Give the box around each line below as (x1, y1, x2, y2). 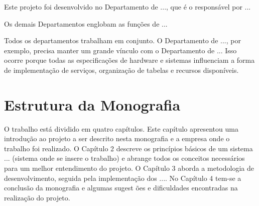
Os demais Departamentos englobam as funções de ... (4, 18, 168, 29)
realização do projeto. (4, 192, 70, 202)
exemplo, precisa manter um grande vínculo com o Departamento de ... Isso (4, 45, 237, 55)
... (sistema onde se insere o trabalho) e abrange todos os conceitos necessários (4, 153, 245, 163)
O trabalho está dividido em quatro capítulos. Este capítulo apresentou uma (4, 123, 238, 134)
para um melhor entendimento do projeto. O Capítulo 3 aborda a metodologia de (4, 163, 254, 173)
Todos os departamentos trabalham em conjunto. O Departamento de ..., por (4, 35, 241, 46)
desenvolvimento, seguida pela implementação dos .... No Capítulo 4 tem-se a (4, 172, 241, 183)
